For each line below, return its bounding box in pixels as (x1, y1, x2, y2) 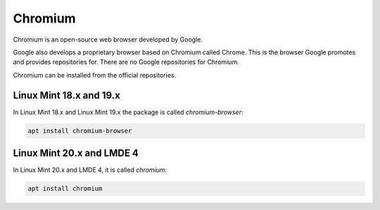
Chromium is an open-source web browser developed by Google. (13, 35, 203, 44)
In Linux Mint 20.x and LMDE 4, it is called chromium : (13, 166, 167, 174)
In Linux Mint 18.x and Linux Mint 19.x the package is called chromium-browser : (13, 108, 243, 116)
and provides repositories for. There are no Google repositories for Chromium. (13, 58, 239, 66)
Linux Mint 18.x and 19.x (13, 89, 121, 101)
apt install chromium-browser (27, 127, 132, 135)
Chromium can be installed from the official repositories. (13, 70, 177, 79)
